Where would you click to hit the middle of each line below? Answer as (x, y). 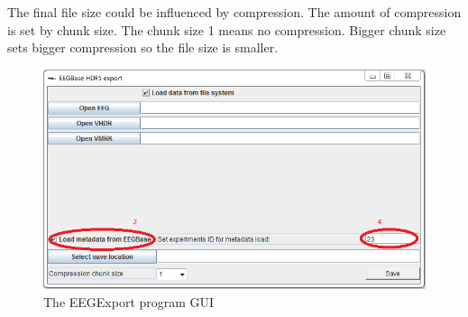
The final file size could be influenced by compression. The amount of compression (234, 12)
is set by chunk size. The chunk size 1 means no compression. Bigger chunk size (227, 29)
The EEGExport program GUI (129, 301)
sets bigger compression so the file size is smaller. (143, 47)
